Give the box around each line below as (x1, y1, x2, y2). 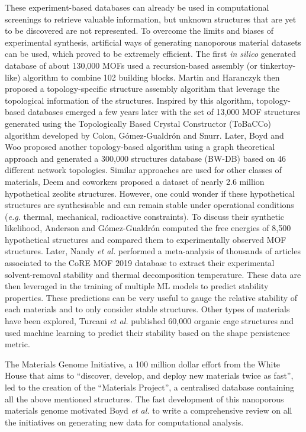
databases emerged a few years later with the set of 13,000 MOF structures (27, 105, 301, 118)
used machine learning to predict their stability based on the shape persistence (5, 326, 290, 338)
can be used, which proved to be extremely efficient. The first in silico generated (5, 47, 296, 60)
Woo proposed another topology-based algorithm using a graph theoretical (5, 140, 275, 153)
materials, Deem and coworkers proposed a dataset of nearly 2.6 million (5, 175, 265, 187)
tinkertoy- (260, 59, 296, 71)
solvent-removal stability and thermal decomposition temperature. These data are (5, 268, 301, 280)
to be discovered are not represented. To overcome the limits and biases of (5, 24, 273, 37)
